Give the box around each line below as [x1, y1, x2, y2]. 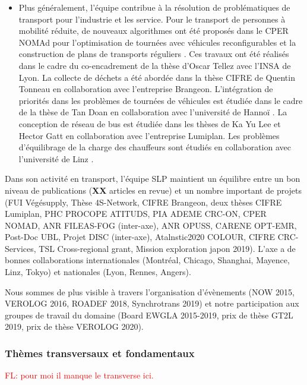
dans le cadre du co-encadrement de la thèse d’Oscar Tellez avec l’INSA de [18, 59, 291, 71]
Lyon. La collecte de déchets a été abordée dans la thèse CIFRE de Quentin [18, 71, 295, 83]
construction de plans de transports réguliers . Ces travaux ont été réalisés [18, 48, 289, 60]
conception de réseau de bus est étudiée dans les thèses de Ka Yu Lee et [18, 117, 281, 130]
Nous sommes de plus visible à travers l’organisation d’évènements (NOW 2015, [5, 285, 295, 298]
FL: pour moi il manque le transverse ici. [5, 369, 154, 381]
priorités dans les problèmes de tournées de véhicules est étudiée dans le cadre [18, 94, 303, 106]
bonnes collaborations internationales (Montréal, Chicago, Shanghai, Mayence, [5, 254, 290, 266]
